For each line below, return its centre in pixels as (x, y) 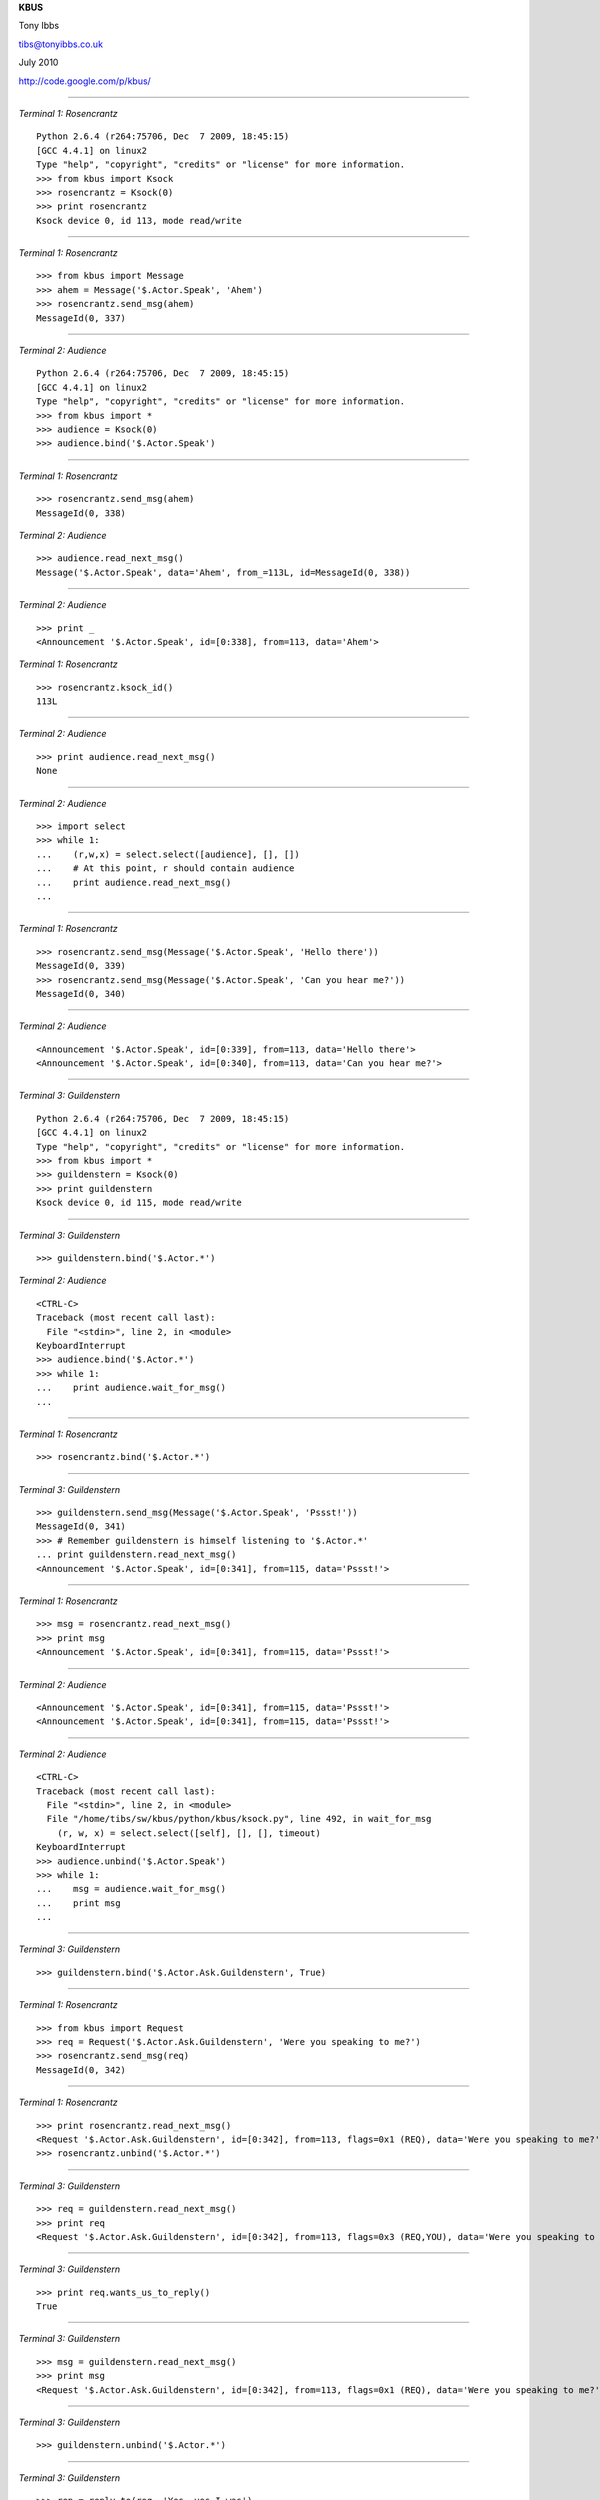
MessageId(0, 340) (81, 993)
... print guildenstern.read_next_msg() (136, 1554)
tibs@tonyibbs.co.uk (61, 44)
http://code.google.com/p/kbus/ (85, 81)
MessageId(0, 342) (81, 2069)
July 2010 (38, 62)
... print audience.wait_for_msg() (131, 1388)
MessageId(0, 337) (81, 318)
